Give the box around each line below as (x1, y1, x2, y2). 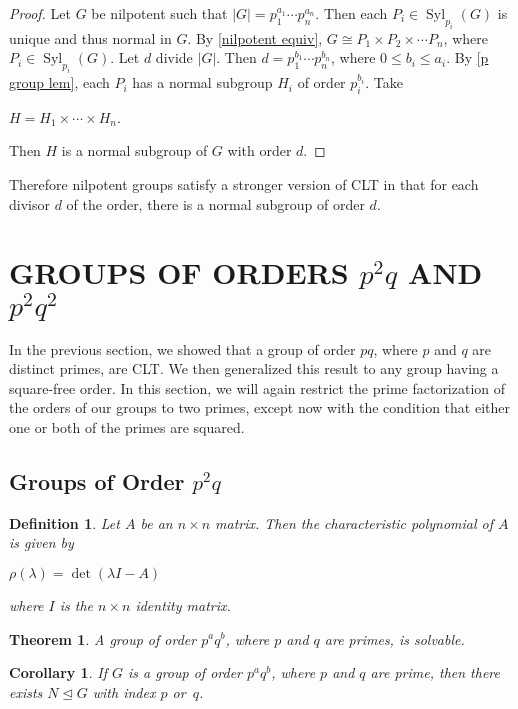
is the (59, 594, 94, 615)
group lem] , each (9, 72, 110, 93)
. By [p (446, 47, 489, 68)
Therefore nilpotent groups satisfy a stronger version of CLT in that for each (9, 174, 479, 195)
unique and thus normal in (9, 27, 172, 48)
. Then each (315, 3, 388, 23)
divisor (9, 193, 50, 214)
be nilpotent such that (91, 3, 228, 23)
